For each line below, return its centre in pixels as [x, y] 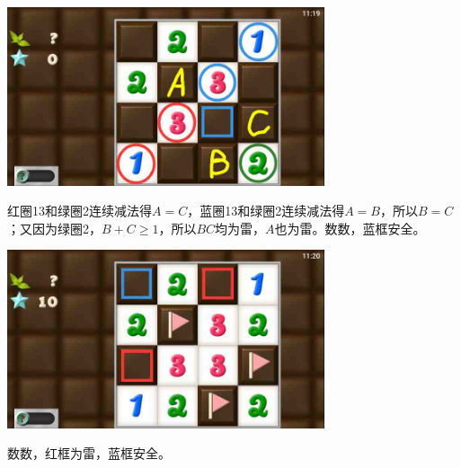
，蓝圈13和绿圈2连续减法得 [266, 211]
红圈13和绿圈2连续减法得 [80, 211]
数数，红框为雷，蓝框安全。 [89, 453]
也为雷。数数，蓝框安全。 [350, 228]
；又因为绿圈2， [54, 228]
